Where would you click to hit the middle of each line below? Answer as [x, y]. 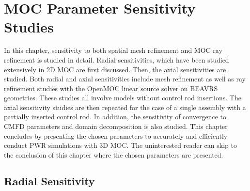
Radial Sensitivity [49, 181]
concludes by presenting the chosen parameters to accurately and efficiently [116, 135]
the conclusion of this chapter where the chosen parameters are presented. [114, 154]
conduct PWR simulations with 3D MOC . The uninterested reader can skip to [120, 145]
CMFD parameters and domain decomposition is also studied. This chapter [116, 126]
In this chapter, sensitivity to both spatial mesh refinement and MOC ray [113, 50]
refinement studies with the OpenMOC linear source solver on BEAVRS [111, 88]
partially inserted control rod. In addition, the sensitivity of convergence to [115, 117]
